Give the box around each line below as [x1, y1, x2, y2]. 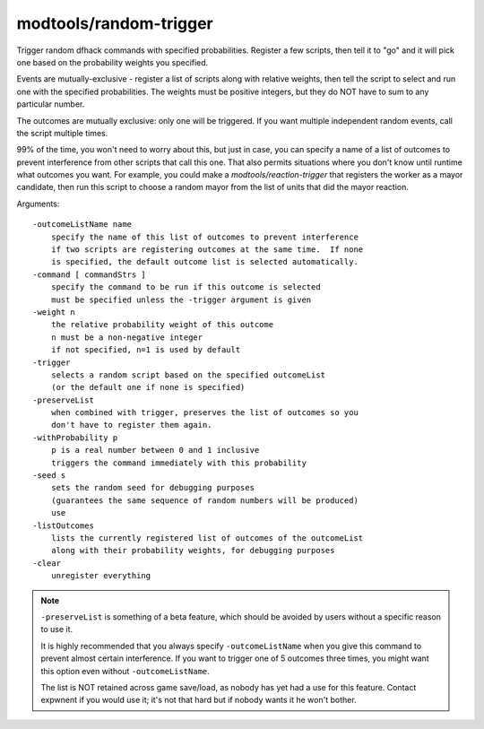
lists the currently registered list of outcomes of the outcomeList [50, 534, 364, 542]
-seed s [32, 471, 66, 481]
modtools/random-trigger [16, 13, 214, 33]
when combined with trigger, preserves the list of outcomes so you [50, 408, 359, 418]
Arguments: [16, 198, 60, 209]
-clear [32, 558, 62, 568]
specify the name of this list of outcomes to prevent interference [50, 231, 359, 242]
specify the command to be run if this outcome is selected [50, 282, 322, 292]
